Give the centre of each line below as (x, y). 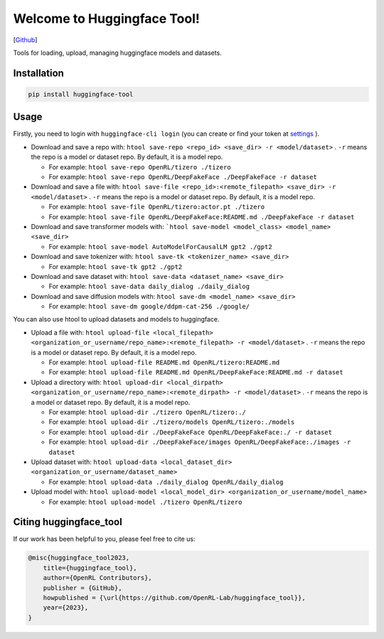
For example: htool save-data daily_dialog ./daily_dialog (149, 286)
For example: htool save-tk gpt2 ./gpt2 (116, 266)
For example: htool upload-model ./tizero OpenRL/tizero (145, 502)
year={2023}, (66, 608)
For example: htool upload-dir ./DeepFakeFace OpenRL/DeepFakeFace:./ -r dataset (190, 432)
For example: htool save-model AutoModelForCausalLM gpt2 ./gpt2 (161, 246)
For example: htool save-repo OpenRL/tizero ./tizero (140, 167)
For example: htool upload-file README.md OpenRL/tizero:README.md (164, 362)
